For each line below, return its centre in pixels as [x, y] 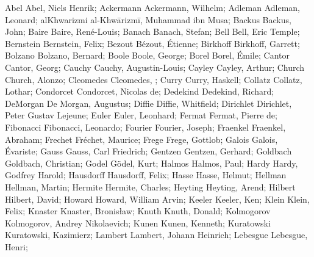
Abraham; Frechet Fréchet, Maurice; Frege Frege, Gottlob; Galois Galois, [141, 139]
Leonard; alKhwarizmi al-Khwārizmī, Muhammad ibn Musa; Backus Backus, [148, 19]
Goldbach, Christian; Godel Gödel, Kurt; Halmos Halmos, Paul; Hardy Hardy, [152, 163]
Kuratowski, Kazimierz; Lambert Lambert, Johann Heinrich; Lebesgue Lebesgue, [156, 235]
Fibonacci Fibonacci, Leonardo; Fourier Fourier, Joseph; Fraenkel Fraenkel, [145, 127]
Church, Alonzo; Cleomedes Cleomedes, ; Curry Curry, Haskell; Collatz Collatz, [154, 79]
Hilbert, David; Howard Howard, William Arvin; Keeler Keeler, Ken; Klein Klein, [157, 199]
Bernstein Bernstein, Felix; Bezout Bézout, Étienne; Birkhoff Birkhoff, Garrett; [152, 43]
